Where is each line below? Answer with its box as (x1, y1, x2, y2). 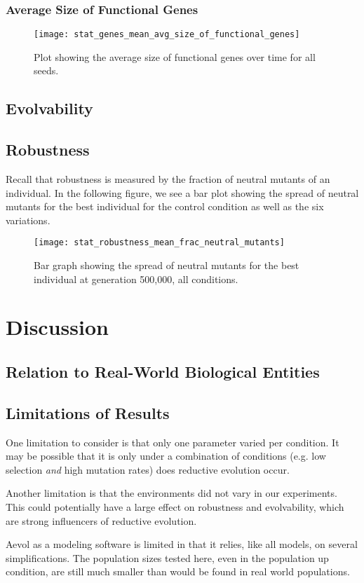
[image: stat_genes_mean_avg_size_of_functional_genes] (34, 29, 300, 40)
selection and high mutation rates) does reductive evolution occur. (6, 462, 290, 476)
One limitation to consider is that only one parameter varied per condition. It (6, 434, 339, 449)
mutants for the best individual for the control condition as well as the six (6, 199, 324, 214)
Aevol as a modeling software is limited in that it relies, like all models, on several (6, 537, 358, 551)
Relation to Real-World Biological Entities (6, 361, 320, 383)
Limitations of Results (6, 402, 170, 423)
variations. (6, 212, 50, 227)
